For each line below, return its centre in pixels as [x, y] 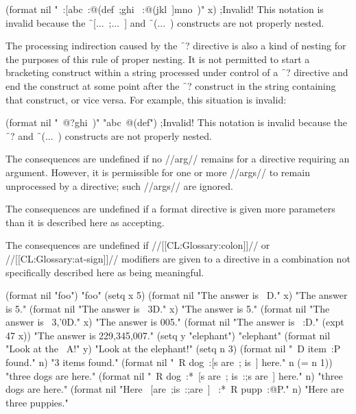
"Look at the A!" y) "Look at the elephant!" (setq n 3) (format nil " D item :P [173, 349]
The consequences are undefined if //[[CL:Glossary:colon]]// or [138, 245]
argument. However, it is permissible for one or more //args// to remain [158, 172]
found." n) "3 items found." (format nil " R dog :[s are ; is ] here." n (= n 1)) [169, 362]
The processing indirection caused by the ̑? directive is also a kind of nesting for [176, 46]
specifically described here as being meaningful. [105, 272]
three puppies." [37, 402]
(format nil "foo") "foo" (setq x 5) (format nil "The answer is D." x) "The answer [177, 295]
